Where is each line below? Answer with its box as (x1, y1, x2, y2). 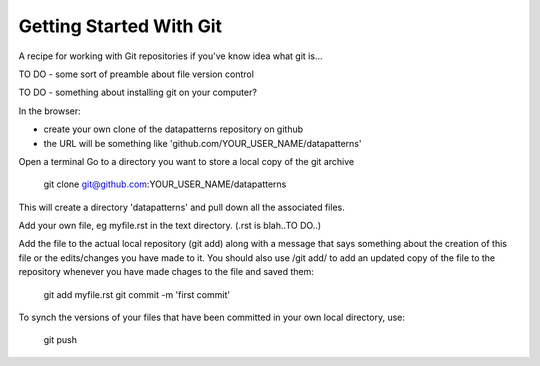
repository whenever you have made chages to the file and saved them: (18, 266, 315, 278)
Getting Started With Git (18, 15, 222, 37)
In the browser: (18, 105, 81, 117)
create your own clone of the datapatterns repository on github (43, 123, 304, 135)
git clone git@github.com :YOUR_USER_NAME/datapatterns (43, 178, 287, 190)
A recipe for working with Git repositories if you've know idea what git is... (18, 50, 323, 62)
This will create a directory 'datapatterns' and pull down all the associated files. (18, 201, 345, 213)
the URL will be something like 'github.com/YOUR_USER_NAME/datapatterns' (43, 137, 362, 149)
